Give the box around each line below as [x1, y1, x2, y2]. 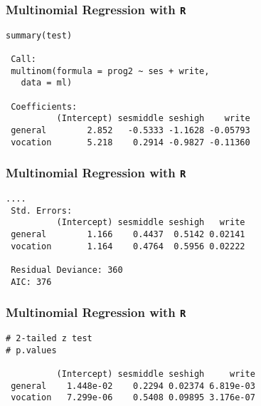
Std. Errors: [11, 205, 73, 216]
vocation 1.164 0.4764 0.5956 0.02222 [11, 241, 245, 251]
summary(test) [6, 30, 73, 41]
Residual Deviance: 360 [11, 265, 123, 276]
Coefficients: [11, 101, 78, 112]
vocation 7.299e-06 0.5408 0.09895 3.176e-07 [11, 392, 255, 403]
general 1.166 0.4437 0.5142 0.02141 [11, 229, 245, 240]
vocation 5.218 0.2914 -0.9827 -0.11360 [11, 137, 250, 147]
